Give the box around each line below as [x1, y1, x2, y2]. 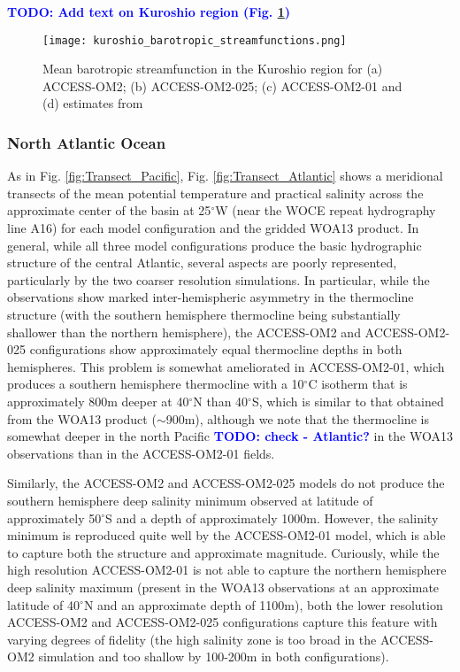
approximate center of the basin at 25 [7, 201, 211, 220]
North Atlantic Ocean [7, 131, 166, 153]
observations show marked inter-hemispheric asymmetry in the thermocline [7, 288, 414, 306]
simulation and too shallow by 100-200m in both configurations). [38, 647, 389, 666]
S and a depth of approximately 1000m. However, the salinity [105, 508, 439, 527]
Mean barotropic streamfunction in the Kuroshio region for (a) [42, 59, 383, 78]
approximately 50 [7, 508, 102, 527]
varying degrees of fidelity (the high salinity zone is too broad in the [7, 630, 377, 648]
